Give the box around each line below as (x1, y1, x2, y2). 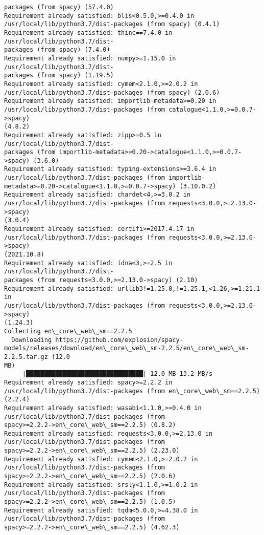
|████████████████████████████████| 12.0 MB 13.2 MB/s (22, 370, 213, 378)
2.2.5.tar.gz (4, 353, 48, 360)
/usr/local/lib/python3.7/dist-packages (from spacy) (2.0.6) (4, 89, 220, 96)
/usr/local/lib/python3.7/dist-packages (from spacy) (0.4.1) (4, 20, 220, 28)
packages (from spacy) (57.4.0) (4, 4, 114, 11)
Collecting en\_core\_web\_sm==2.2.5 (4, 327, 132, 335)
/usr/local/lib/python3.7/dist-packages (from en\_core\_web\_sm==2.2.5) (4, 387, 260, 395)
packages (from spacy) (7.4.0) (4, 46, 110, 54)
